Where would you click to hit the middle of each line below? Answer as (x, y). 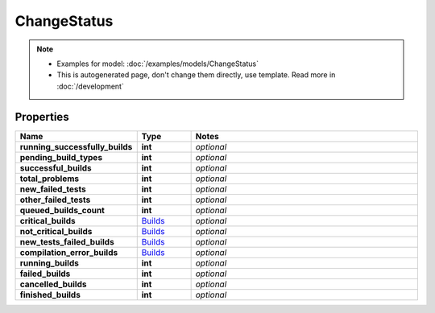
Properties (42, 117)
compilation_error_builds (69, 252)
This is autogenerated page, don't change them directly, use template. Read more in (196, 75)
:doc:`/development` (90, 86)
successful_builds (56, 167)
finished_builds (50, 294)
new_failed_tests (53, 189)
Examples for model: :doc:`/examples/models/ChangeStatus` (158, 64)
